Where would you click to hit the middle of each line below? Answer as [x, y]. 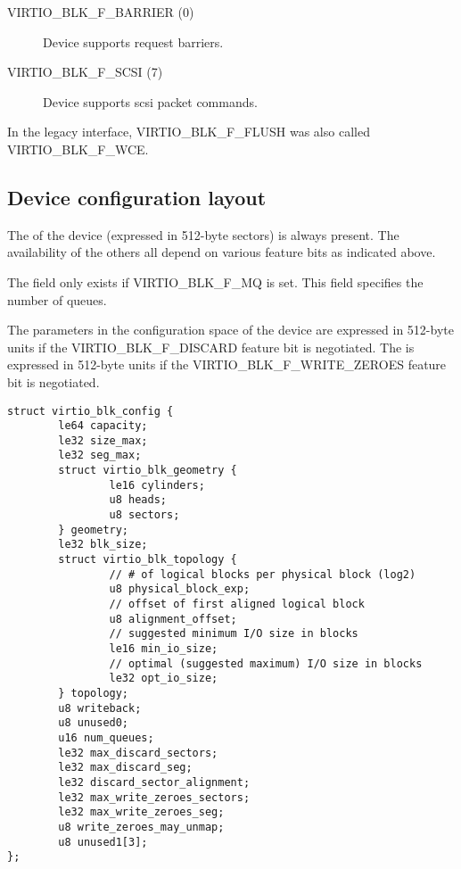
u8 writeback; [100, 708]
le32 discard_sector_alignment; [154, 782]
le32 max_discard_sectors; [138, 753]
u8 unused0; [94, 723]
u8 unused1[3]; [103, 842]
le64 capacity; [103, 426]
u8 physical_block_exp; [180, 589]
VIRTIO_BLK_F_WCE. [78, 149]
